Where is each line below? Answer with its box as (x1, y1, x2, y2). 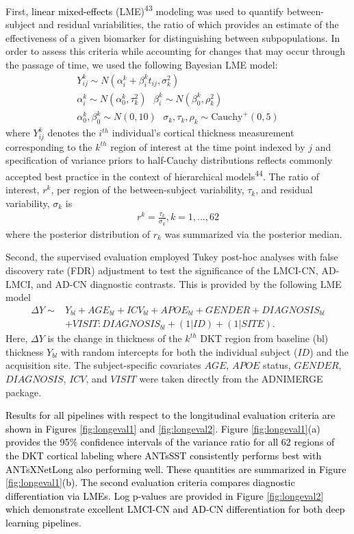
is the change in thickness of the (47, 331, 182, 345)
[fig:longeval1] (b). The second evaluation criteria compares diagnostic (5, 475, 295, 489)
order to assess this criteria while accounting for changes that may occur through (5, 44, 346, 58)
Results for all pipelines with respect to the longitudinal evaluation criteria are (5, 408, 336, 422)
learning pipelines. (5, 515, 81, 529)
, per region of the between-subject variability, (51, 182, 244, 197)
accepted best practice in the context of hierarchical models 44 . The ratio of (5, 167, 320, 183)
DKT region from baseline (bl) (200, 331, 329, 345)
